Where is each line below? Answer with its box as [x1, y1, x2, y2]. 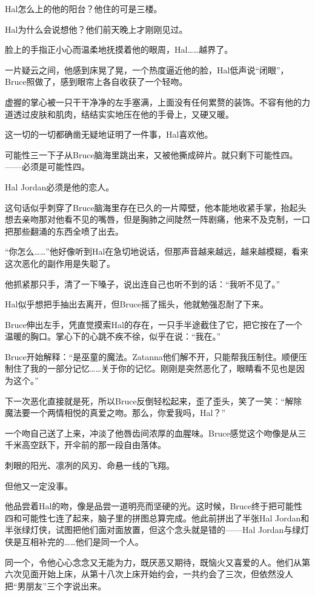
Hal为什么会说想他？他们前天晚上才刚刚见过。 [5, 22, 188, 35]
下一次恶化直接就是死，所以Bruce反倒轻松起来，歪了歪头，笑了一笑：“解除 [5, 394, 302, 407]
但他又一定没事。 [5, 479, 73, 492]
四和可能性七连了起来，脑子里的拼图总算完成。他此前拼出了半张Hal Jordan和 [5, 511, 310, 524]
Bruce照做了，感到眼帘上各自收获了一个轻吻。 [5, 75, 188, 88]
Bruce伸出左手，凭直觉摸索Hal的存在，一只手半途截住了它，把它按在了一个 [5, 318, 303, 330]
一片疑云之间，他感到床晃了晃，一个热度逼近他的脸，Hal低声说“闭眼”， [5, 63, 289, 76]
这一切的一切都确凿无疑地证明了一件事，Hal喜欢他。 [5, 128, 213, 141]
